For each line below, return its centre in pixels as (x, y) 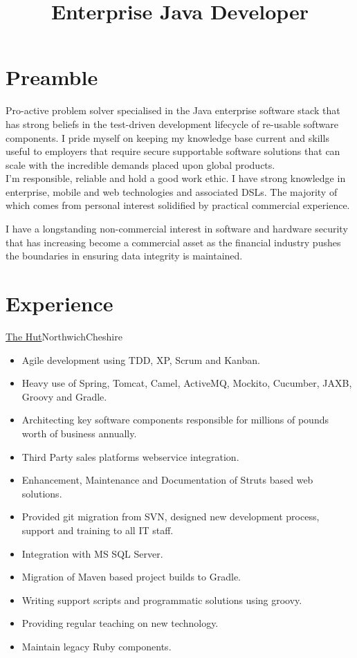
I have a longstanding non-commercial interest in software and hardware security (177, 229)
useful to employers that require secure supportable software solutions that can (173, 151)
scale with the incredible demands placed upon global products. (140, 164)
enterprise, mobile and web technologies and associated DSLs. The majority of (172, 191)
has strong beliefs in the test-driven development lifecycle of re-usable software (172, 124)
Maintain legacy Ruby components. (97, 646)
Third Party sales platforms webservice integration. (130, 456)
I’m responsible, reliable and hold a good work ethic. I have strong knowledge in (176, 178)
